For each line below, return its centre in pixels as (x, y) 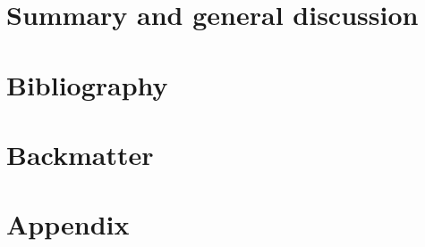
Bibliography (87, 84)
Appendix (68, 224)
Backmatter (80, 154)
